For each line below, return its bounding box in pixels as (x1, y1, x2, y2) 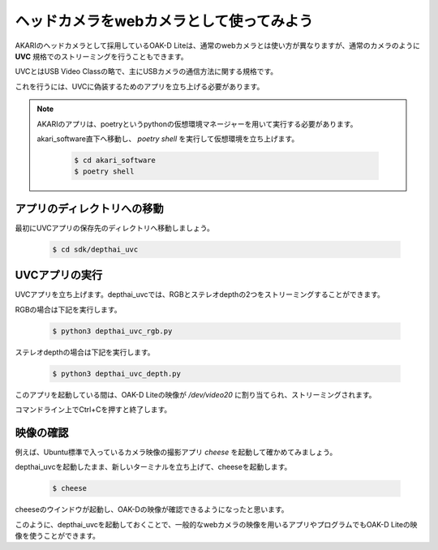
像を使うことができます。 (15, 531, 101, 541)
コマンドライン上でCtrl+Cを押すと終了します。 (15, 404, 172, 414)
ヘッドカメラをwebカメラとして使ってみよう (15, 12, 314, 30)
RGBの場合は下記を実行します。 (15, 304, 122, 314)
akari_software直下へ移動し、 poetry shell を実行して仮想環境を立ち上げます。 (36, 134, 299, 144)
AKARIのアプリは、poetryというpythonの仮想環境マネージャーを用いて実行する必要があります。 (36, 118, 358, 129)
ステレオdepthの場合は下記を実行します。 (15, 347, 155, 357)
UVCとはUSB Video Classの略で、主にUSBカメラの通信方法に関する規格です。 (15, 67, 278, 76)
